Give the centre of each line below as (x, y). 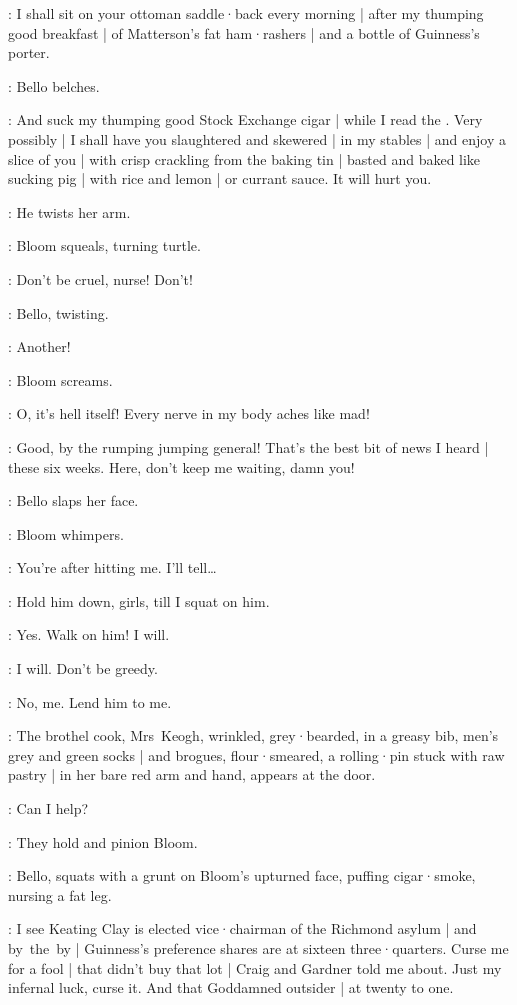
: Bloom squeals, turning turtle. (104, 245)
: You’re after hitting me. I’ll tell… (112, 567)
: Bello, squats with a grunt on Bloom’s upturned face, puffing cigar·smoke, (242, 875)
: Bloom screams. (60, 379)
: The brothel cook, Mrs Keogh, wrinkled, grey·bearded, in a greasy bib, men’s (253, 735)
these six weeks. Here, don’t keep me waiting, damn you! (181, 466)
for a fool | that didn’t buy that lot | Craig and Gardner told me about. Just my (255, 967)
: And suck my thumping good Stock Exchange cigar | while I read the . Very (245, 119)
